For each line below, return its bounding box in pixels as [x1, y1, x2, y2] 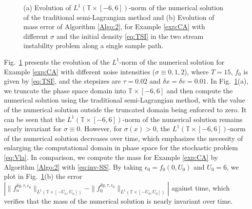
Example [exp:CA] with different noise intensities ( [4, 66, 155, 76]
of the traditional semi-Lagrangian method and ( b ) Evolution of [23, 12, 214, 22]
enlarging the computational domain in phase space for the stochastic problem [4, 142, 238, 153]
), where [184, 66, 209, 76]
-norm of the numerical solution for [119, 56, 225, 67]
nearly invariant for [4, 123, 61, 134]
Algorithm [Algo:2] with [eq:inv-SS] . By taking [4, 161, 143, 172]
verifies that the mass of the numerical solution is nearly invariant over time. [4, 195, 233, 206]
